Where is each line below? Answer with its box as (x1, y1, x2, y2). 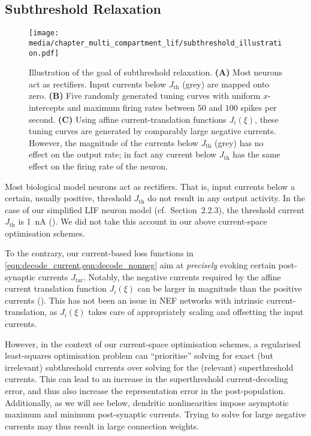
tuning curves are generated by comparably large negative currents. (29, 125, 276, 137)
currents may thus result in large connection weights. (5, 419, 200, 432)
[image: (29, 29, 59, 38)
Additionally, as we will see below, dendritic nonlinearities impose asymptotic (5, 396, 289, 408)
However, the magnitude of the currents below (29, 136, 198, 149)
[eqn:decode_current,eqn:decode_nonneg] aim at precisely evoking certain (5, 259, 276, 271)
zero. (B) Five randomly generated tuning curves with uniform (29, 89, 261, 102)
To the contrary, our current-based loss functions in (5, 247, 194, 259)
